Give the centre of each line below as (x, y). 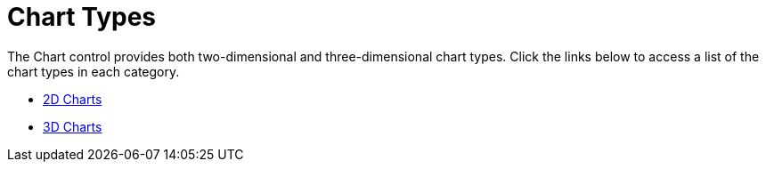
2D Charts (73, 99)
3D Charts (73, 126)
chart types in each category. (94, 71)
